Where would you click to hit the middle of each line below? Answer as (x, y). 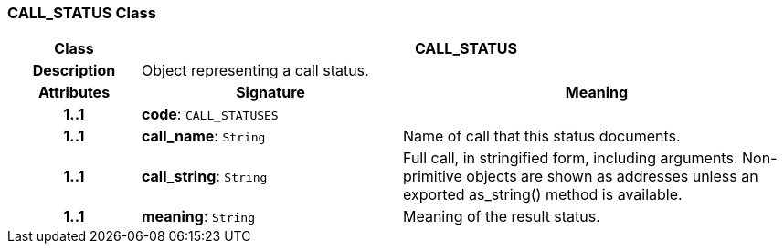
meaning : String (198, 217)
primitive (432, 177)
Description (74, 71)
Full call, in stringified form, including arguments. (570, 158)
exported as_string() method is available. (542, 195)
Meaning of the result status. (501, 217)
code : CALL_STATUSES (210, 115)
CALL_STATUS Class (82, 13)
